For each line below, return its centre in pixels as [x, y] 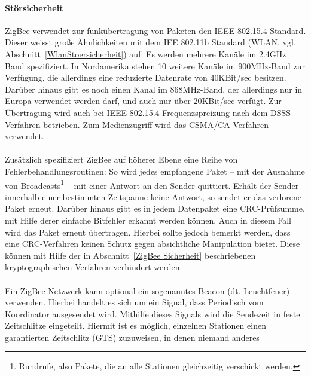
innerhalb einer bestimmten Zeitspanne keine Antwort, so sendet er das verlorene [153, 196]
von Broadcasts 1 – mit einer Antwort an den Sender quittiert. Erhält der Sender [152, 184]
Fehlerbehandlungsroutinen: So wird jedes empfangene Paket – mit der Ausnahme [155, 171]
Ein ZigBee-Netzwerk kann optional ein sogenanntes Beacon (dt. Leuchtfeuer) [147, 290]
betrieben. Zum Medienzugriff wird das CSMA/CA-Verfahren [156, 124]
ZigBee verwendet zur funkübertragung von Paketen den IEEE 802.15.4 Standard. [155, 30]
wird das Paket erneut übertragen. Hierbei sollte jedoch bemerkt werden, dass [148, 232]
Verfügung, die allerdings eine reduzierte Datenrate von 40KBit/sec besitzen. [146, 77]
